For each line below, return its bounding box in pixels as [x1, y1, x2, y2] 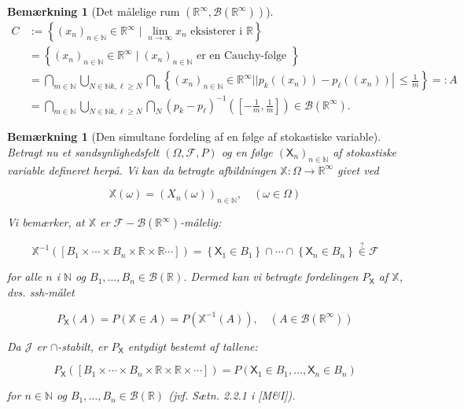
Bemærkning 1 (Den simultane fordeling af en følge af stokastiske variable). [7, 128, 381, 145]
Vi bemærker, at [7, 214, 85, 230]
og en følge [221, 144, 273, 160]
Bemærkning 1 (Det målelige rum [7, 3, 180, 19]
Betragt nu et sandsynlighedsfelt [7, 144, 160, 160]
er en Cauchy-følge [196, 50, 287, 62]
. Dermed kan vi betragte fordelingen [183, 268, 359, 285]
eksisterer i [190, 26, 243, 38]
